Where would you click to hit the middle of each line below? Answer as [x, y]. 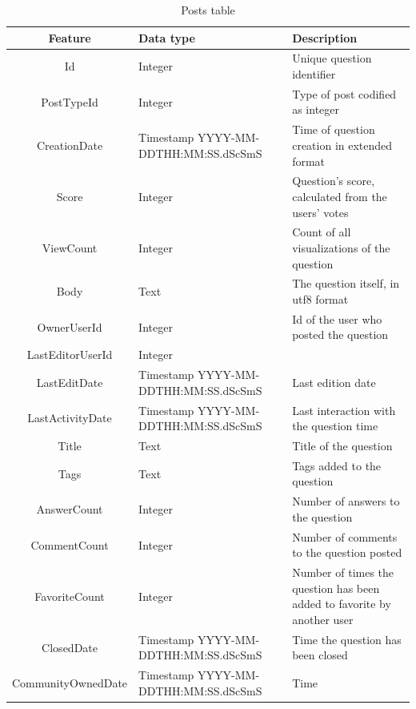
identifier [314, 74]
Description [325, 37]
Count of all [322, 232]
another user [323, 619]
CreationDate [70, 145]
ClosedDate [70, 647]
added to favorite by [342, 604]
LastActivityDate [70, 418]
